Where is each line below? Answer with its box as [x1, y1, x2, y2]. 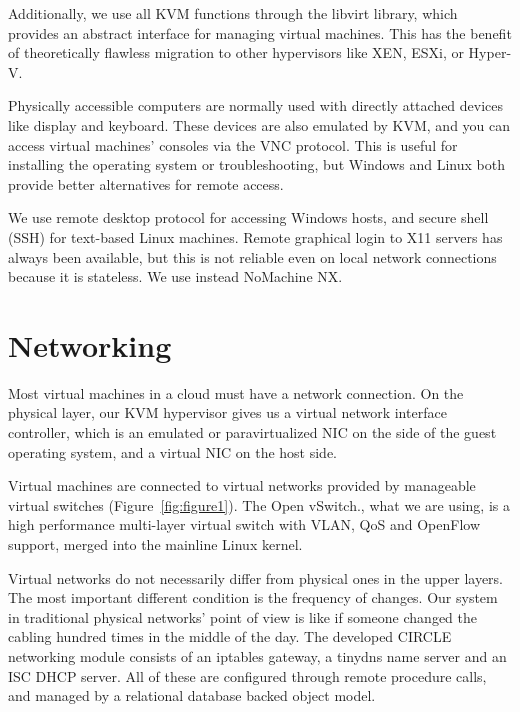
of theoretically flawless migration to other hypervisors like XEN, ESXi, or [8, 42, 464, 63]
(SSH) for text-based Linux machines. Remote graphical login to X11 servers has [8, 226, 503, 247]
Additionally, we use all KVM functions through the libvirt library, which [8, 3, 458, 23]
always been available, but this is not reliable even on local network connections [8, 246, 497, 267]
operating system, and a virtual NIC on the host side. [8, 441, 337, 462]
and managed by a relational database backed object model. [8, 685, 376, 706]
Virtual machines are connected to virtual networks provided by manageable [8, 475, 476, 496]
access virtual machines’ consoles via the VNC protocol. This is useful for [8, 134, 458, 155]
